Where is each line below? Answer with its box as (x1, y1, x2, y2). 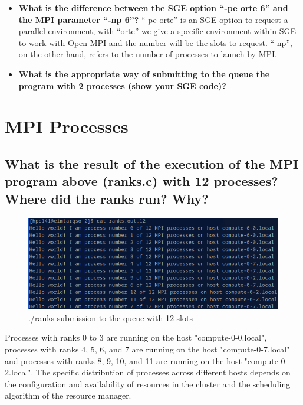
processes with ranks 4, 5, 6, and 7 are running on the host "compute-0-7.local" (5, 343, 290, 355)
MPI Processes (5, 114, 129, 138)
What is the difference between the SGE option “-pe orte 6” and (18, 2, 288, 14)
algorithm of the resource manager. (5, 389, 131, 401)
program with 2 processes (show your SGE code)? (18, 79, 226, 92)
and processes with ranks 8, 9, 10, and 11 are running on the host (5, 354, 242, 367)
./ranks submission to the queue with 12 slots (28, 311, 193, 324)
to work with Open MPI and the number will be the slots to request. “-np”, (18, 36, 292, 48)
